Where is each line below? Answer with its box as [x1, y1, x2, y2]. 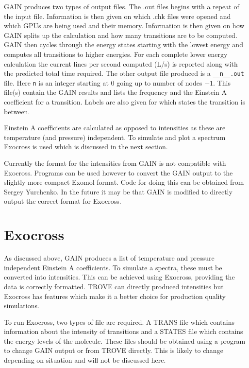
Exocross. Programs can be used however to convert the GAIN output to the [4, 167, 233, 177]
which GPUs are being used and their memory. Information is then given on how [4, 20, 245, 31]
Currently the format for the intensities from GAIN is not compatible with [4, 158, 226, 168]
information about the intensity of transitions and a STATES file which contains [4, 326, 243, 336]
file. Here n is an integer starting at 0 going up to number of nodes [4, 77, 202, 88]
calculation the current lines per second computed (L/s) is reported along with [4, 58, 238, 69]
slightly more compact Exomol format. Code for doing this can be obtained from [4, 177, 244, 187]
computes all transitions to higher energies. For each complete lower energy [4, 49, 228, 59]
